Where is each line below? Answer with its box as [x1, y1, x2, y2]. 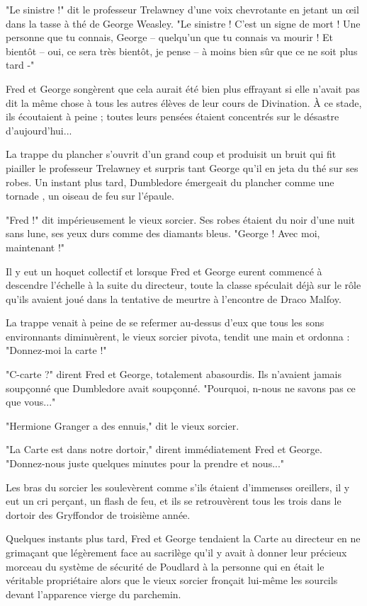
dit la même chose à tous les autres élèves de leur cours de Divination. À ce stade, [6, 95, 362, 110]
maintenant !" [6, 239, 65, 254]
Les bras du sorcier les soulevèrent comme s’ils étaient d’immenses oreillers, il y [6, 479, 350, 494]
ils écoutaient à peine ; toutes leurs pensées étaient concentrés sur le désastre [6, 109, 339, 124]
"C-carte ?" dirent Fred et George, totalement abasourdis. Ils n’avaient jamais [6, 367, 342, 382]
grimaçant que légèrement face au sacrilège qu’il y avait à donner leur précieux [6, 545, 347, 559]
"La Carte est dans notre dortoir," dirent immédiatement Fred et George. [6, 442, 322, 457]
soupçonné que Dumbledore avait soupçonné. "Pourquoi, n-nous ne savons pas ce [6, 380, 356, 395]
